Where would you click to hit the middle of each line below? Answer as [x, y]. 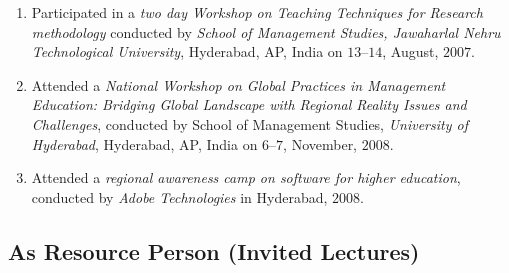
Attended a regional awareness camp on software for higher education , [246, 177]
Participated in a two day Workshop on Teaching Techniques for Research [257, 12]
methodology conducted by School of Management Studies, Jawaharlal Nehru [266, 31]
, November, [320, 143]
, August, [410, 51]
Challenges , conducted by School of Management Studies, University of [249, 123]
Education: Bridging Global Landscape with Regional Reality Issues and [249, 104]
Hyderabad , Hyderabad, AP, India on [144, 143]
